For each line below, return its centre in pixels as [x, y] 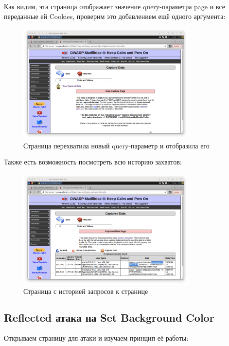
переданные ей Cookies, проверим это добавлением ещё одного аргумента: [115, 16]
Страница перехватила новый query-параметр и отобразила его [116, 145]
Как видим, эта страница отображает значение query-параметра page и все [114, 6]
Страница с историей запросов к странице [86, 291]
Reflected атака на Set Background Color [109, 318]
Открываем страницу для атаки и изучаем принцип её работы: [96, 338]
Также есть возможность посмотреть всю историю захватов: [93, 162]
